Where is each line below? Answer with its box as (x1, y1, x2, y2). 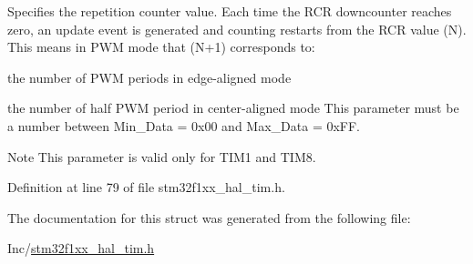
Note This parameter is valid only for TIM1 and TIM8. (7, 147, 316, 166)
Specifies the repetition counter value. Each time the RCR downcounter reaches (7, 2, 452, 20)
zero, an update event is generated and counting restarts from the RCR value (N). (7, 19, 467, 38)
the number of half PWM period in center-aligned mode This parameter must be (7, 98, 459, 117)
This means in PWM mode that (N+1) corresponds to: (7, 37, 315, 56)
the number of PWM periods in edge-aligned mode (7, 67, 292, 86)
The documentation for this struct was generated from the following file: (7, 208, 411, 227)
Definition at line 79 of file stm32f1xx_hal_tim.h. (7, 178, 285, 197)
